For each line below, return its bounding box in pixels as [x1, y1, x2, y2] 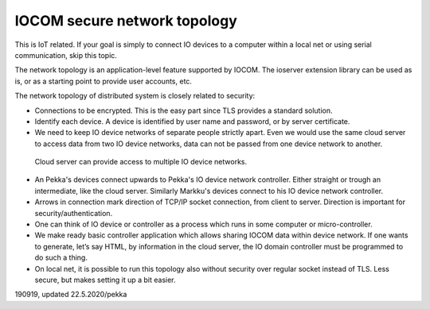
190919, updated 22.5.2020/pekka [14, 290, 127, 299]
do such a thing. [34, 253, 88, 262]
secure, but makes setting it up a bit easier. [34, 275, 176, 284]
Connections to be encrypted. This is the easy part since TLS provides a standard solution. [34, 106, 334, 115]
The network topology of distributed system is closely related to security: [14, 91, 256, 101]
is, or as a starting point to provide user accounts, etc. [14, 76, 193, 86]
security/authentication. [34, 208, 113, 218]
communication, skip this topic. [14, 50, 117, 60]
